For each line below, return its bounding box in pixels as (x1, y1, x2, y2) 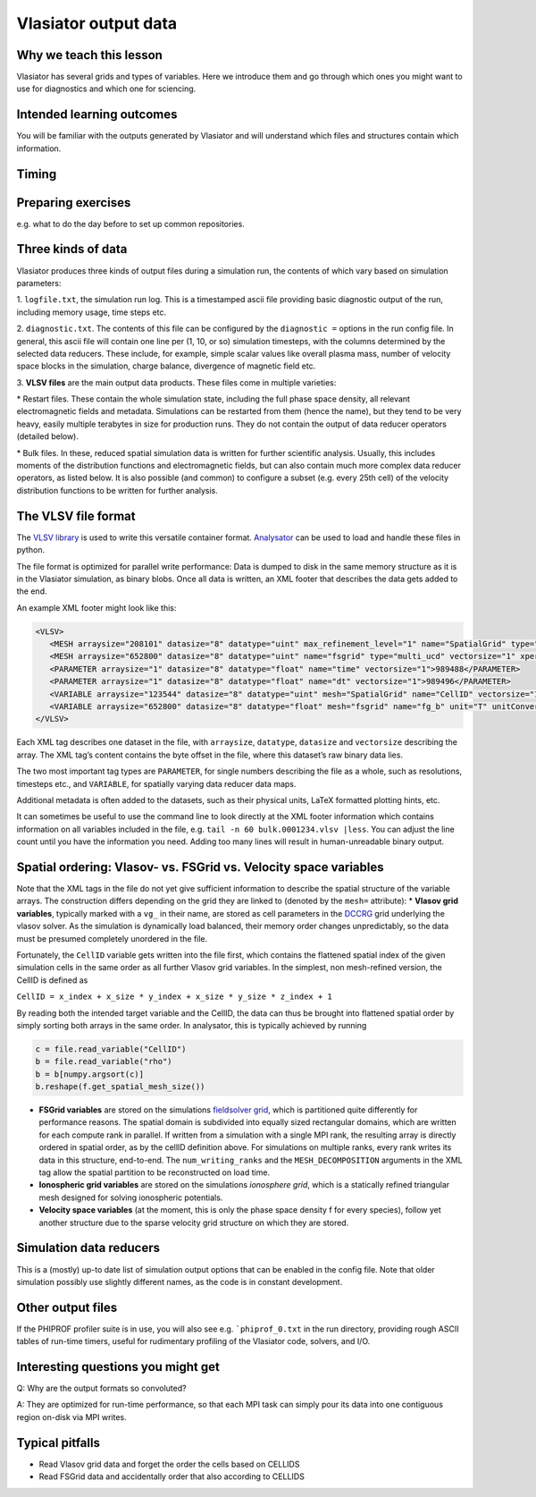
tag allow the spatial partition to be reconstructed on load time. (38, 1167, 271, 1178)
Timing (16, 166, 57, 182)
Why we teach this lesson (16, 47, 163, 63)
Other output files (16, 1299, 118, 1315)
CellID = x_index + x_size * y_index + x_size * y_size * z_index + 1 (16, 992, 332, 1002)
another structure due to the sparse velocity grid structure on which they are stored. (38, 1217, 349, 1228)
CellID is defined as (16, 975, 88, 985)
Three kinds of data (16, 241, 128, 257)
